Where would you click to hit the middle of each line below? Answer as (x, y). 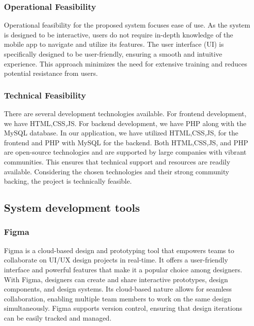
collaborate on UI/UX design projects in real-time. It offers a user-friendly (116, 260)
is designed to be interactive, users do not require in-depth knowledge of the (119, 34)
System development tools (72, 208)
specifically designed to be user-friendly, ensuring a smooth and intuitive (113, 54)
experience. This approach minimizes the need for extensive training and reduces (126, 63)
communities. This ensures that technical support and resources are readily (117, 161)
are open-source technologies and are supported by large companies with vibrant (125, 152)
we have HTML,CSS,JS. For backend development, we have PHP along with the (125, 123)
